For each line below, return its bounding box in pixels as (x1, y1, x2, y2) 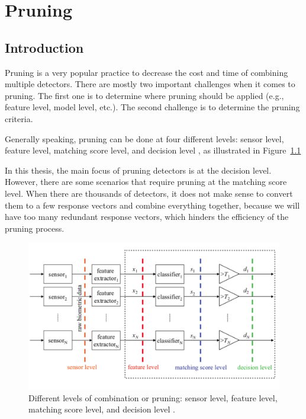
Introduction (5, 38, 84, 56)
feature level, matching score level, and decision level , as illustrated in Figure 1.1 (5, 144, 301, 156)
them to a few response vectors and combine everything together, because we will (5, 199, 300, 211)
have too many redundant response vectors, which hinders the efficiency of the (5, 210, 289, 223)
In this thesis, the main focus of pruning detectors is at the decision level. (5, 164, 272, 176)
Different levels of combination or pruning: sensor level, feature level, (28, 391, 278, 404)
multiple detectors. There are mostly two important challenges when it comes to (5, 78, 295, 90)
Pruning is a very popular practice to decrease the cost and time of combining (5, 66, 288, 78)
